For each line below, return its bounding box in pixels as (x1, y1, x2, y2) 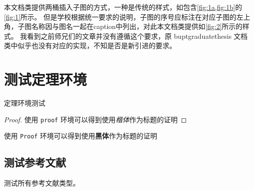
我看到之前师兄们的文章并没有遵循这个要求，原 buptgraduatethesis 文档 (20, 30, 248, 41)
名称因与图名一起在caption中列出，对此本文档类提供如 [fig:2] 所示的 (31, 21, 243, 31)
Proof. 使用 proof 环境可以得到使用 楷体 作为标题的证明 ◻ (4, 114, 187, 124)
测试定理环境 (4, 69, 87, 89)
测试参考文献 (4, 155, 66, 170)
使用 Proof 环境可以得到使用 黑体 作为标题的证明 (4, 131, 158, 141)
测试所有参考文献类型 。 (4, 178, 80, 188)
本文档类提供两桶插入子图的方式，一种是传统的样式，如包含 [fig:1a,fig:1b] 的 (4, 2, 242, 12)
